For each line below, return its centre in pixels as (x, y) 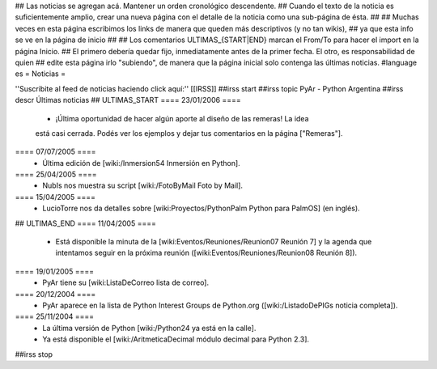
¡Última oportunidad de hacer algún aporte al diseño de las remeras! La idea (182, 118)
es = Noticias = (40, 74)
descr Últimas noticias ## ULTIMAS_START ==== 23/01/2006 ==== (128, 100)
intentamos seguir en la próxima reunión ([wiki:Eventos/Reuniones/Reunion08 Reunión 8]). (206, 253)
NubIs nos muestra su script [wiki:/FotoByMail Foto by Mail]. (142, 185)
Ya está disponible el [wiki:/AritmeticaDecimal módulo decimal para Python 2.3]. (176, 339)
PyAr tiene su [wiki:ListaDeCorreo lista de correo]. (126, 282)
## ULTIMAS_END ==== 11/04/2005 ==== (86, 223)
